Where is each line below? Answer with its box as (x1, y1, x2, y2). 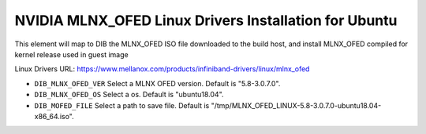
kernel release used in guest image (14, 49, 129, 59)
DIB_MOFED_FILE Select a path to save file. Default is (34, 100, 210, 110)
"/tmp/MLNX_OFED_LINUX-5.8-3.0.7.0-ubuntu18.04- (211, 100, 382, 110)
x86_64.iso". (34, 111, 74, 121)
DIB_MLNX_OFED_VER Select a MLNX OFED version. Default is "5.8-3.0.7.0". (34, 78, 281, 88)
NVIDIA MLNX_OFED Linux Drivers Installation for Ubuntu (14, 12, 398, 29)
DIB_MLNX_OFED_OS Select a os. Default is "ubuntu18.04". (34, 90, 224, 100)
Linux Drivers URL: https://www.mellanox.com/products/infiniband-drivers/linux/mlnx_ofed (14, 64, 310, 74)
